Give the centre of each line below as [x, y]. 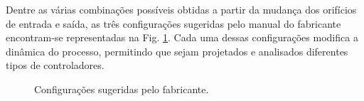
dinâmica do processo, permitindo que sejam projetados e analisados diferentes [177, 51]
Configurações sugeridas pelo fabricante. [122, 89]
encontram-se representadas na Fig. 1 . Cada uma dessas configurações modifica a [182, 37]
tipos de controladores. [55, 65]
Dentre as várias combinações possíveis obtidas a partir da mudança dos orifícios [181, 9]
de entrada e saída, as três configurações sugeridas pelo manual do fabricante [173, 23]
